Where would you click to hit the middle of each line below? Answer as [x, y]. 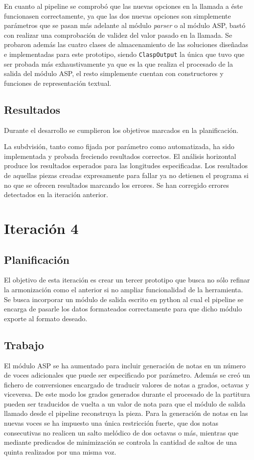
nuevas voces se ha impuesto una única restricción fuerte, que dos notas [111, 423]
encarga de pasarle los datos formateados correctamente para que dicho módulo [123, 309]
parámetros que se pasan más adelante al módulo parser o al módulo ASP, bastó [125, 25]
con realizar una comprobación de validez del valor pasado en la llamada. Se [118, 35]
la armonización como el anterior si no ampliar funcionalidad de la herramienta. [124, 289]
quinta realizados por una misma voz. [60, 451]
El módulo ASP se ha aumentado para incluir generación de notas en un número [125, 365]
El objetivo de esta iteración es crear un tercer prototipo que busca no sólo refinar [127, 280]
